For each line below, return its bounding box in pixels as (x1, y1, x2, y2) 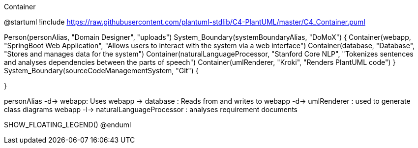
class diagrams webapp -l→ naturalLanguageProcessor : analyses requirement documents (4, 105, 298, 114)
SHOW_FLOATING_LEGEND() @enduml (4, 120, 131, 129)
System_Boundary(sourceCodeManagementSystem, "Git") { (4, 66, 199, 75)
